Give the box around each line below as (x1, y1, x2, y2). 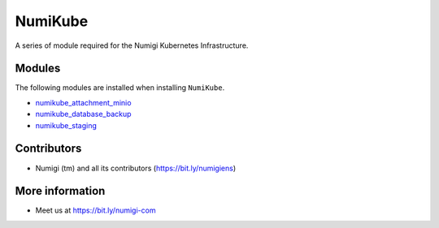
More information (15, 184, 106, 198)
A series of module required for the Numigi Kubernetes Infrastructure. (15, 41, 249, 50)
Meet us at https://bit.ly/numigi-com (35, 205, 156, 215)
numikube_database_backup (35, 110, 132, 119)
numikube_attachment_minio (35, 97, 132, 107)
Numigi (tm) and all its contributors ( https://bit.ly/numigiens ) (35, 163, 237, 173)
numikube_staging (35, 120, 98, 130)
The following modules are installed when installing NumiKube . (15, 83, 225, 92)
